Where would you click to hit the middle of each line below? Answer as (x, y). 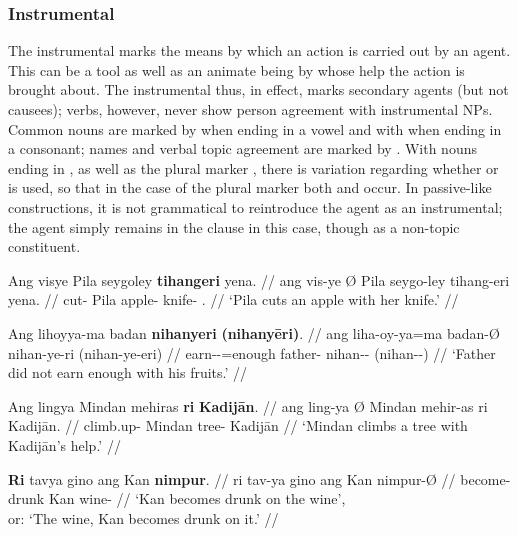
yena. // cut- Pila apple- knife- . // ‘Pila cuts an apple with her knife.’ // (233, 299)
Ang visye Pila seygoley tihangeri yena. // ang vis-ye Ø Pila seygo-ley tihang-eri (259, 279)
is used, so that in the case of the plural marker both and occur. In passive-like (250, 187)
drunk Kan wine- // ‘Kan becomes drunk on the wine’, (177, 498)
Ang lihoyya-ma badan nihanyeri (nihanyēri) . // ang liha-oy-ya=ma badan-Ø (254, 332)
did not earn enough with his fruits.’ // (128, 372)
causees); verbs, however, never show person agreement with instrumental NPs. (250, 109)
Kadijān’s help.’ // (64, 444)
